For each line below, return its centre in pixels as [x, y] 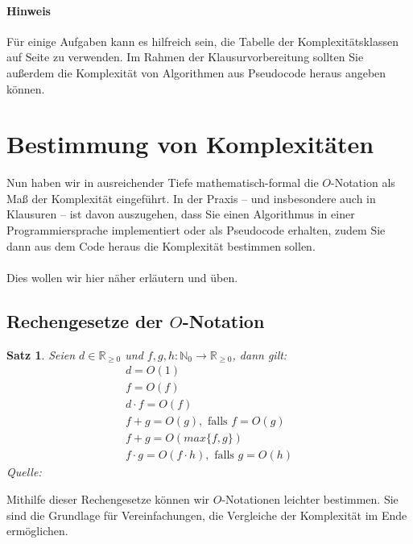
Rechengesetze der [85, 320]
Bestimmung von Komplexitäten [190, 144]
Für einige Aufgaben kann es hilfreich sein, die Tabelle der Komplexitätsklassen [202, 41]
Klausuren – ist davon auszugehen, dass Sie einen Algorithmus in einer [181, 214]
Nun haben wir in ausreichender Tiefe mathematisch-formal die [163, 183]
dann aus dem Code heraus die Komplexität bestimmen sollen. [161, 245]
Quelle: [24, 472]
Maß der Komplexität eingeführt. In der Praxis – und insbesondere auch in [191, 198]
